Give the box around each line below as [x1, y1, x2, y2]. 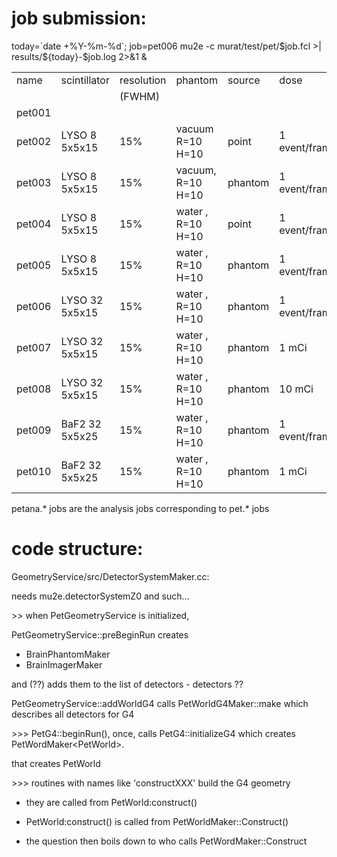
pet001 [16, 105, 52, 119]
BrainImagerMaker [25, 658, 103, 671]
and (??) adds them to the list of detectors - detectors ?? [11, 678, 244, 690]
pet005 [16, 258, 52, 272]
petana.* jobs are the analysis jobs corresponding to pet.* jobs [11, 502, 270, 514]
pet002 [16, 134, 52, 148]
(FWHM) [119, 89, 160, 103]
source [227, 73, 261, 87]
